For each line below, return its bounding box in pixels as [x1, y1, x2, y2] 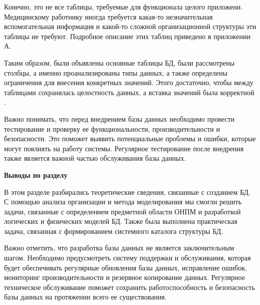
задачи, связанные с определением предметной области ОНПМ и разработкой [4, 206, 241, 216]
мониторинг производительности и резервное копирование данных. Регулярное [4, 272, 245, 282]
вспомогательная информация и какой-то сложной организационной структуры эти [4, 21, 256, 32]
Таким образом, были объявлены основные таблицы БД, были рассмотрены [4, 57, 235, 68]
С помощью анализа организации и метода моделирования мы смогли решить [4, 196, 242, 207]
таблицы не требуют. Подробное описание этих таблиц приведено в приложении [4, 31, 250, 41]
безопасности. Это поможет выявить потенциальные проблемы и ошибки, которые [4, 133, 256, 144]
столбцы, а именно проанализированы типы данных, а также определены [4, 67, 227, 78]
